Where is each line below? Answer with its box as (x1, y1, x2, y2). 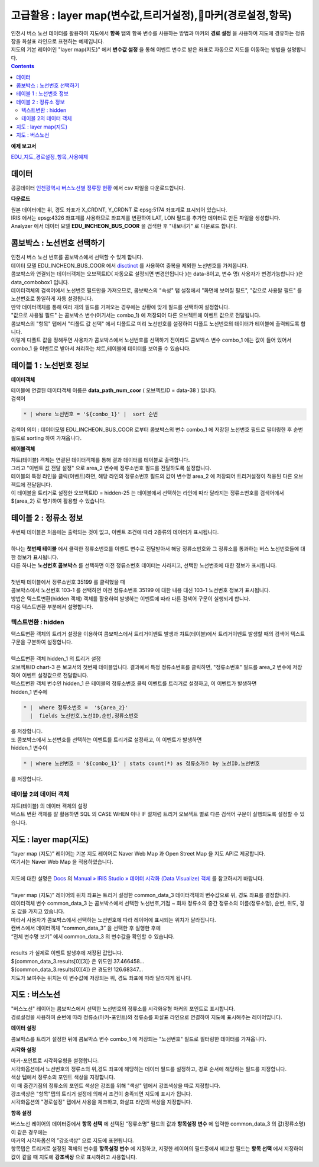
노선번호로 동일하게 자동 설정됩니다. (11, 295, 93, 302)
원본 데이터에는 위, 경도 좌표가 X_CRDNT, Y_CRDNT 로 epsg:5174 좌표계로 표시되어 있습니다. (11, 206, 227, 213)
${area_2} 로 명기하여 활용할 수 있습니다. (11, 497, 106, 504)
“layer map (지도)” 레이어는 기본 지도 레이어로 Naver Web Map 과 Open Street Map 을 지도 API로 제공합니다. (11, 850, 266, 857)
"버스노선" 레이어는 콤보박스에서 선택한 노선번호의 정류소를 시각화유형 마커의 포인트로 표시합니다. (11, 1005, 236, 1012)
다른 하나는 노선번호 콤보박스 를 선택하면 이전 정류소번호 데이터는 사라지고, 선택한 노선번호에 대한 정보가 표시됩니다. (11, 561, 277, 568)
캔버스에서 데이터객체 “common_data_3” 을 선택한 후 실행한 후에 (11, 924, 161, 932)
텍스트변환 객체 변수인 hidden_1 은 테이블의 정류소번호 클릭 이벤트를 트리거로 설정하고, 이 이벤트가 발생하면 (11, 680, 257, 687)
